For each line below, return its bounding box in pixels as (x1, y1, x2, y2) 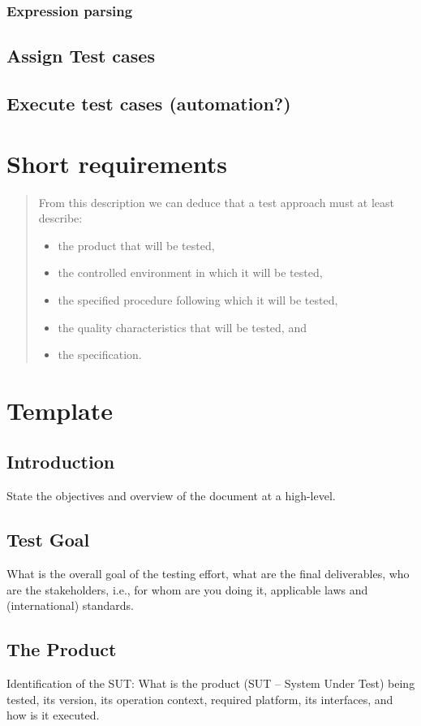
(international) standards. (6, 597, 134, 614)
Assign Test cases (6, 43, 155, 68)
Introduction (6, 449, 115, 474)
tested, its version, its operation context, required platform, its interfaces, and (6, 690, 393, 707)
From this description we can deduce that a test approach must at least (38, 193, 394, 210)
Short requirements (6, 146, 228, 179)
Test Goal (6, 527, 90, 552)
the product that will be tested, (58, 236, 215, 253)
